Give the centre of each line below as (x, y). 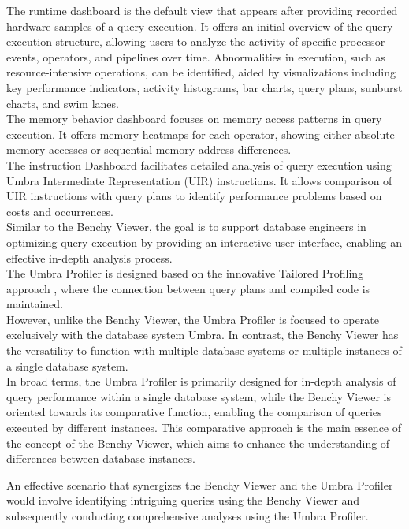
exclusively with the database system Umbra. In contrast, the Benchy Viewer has (203, 335)
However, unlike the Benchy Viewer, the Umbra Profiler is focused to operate (193, 319)
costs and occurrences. (60, 211)
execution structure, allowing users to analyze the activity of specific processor (196, 41)
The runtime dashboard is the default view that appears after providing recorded (202, 10)
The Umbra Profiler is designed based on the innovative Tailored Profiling (185, 273)
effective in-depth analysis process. (89, 257)
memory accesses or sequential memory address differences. (149, 149)
